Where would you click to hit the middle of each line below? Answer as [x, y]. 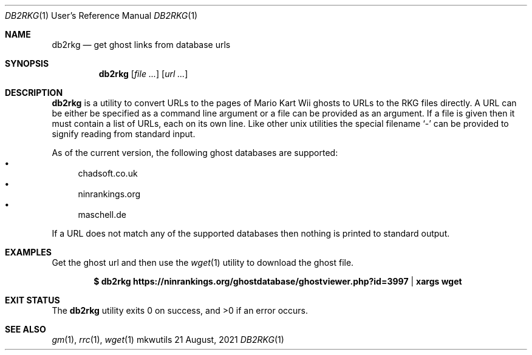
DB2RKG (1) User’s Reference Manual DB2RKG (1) [101, 15]
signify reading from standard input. [124, 134]
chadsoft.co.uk [108, 173]
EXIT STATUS [32, 300]
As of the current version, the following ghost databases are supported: [195, 153]
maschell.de [102, 215]
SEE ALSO [26, 329]
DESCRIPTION [34, 93]
